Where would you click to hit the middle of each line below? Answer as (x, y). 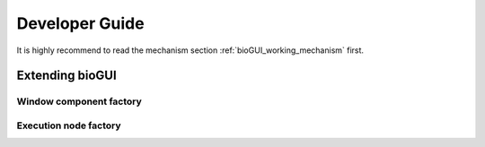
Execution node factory (69, 125)
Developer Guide (80, 23)
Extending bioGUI (66, 76)
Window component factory (79, 101)
